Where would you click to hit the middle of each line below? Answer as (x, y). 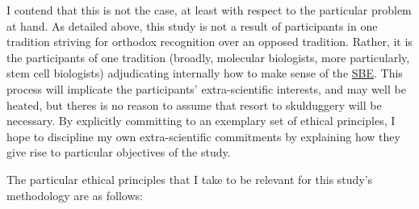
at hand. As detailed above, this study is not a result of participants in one (192, 25)
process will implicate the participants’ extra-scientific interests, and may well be (206, 88)
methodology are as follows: (75, 195)
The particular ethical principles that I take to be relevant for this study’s (190, 179)
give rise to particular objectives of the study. (119, 152)
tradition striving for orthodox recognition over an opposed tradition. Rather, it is (209, 42)
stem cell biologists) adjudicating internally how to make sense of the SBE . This (205, 73)
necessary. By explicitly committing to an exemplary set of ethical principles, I (201, 121)
